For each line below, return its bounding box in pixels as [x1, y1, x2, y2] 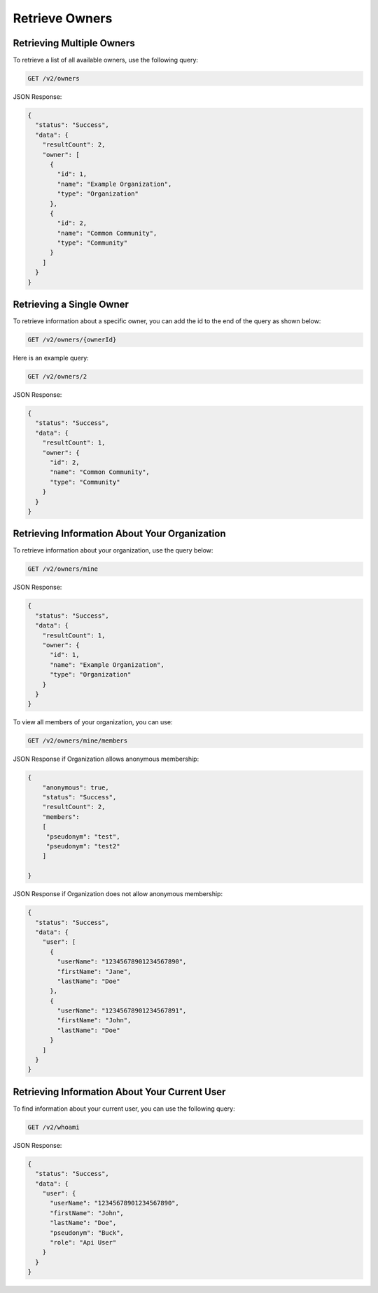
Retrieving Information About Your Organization [13, 528, 226, 540]
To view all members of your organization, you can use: [13, 718, 173, 726]
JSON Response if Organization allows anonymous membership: [13, 754, 199, 764]
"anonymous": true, [42, 783, 110, 792]
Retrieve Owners [13, 11, 113, 26]
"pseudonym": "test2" [45, 842, 120, 851]
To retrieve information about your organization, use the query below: [13, 546, 213, 555]
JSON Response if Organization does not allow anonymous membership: [13, 890, 223, 898]
